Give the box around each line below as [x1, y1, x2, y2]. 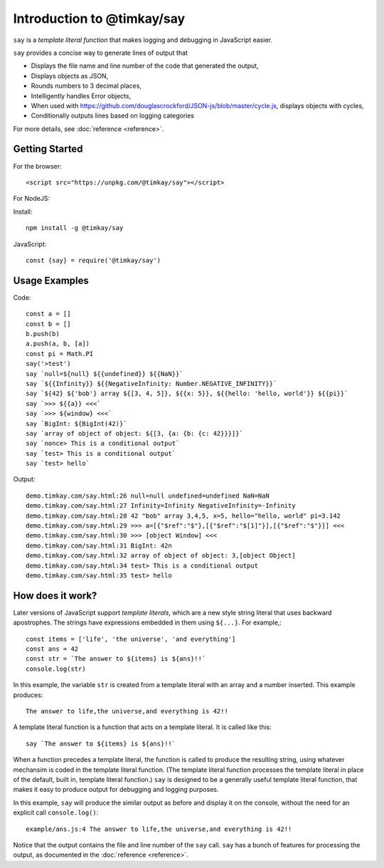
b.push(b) [26, 330, 60, 338]
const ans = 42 [26, 645, 79, 653]
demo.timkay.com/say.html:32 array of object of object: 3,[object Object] [26, 552, 296, 560]
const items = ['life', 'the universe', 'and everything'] [26, 634, 236, 643]
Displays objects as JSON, [31, 71, 109, 80]
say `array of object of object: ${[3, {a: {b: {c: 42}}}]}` [26, 429, 243, 437]
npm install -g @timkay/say [26, 224, 124, 232]
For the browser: [13, 162, 62, 170]
